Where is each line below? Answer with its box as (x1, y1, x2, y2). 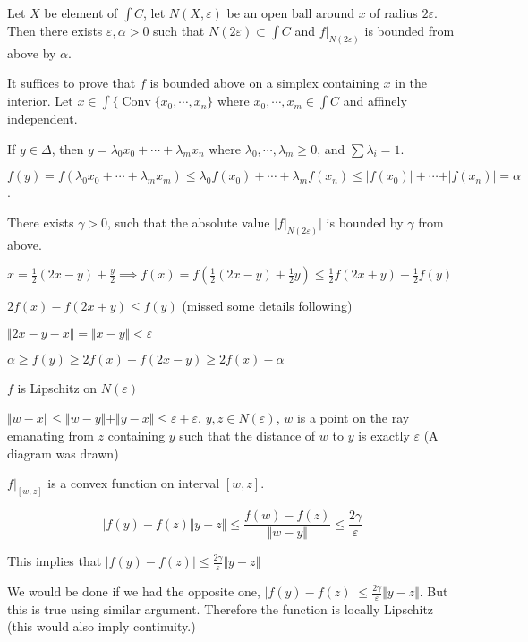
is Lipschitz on (17, 378, 98, 397)
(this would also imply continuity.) (7, 617, 196, 636)
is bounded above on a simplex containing (149, 73, 379, 92)
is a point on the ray (296, 408, 410, 427)
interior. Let (7, 91, 73, 110)
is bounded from (364, 21, 455, 39)
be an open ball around (226, 4, 354, 21)
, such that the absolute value (107, 212, 270, 231)
